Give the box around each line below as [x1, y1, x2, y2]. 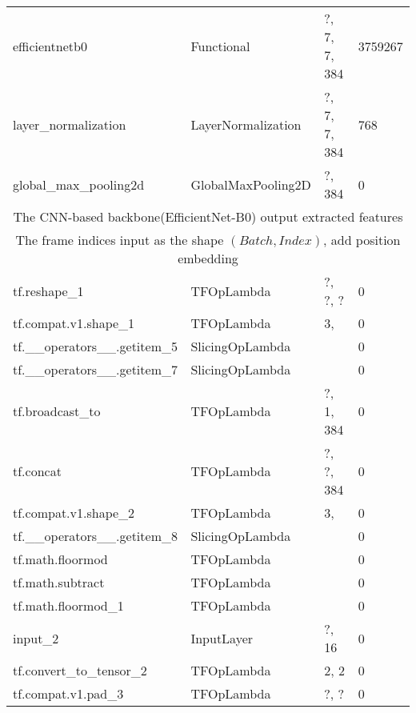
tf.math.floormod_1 [13, 596, 124, 615]
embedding [178, 249, 238, 267]
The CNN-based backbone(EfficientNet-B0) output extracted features [13, 207, 403, 226]
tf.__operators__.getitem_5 [13, 337, 178, 355]
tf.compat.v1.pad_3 [13, 684, 124, 703]
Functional [190, 36, 250, 55]
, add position [322, 230, 401, 249]
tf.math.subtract [13, 573, 105, 591]
